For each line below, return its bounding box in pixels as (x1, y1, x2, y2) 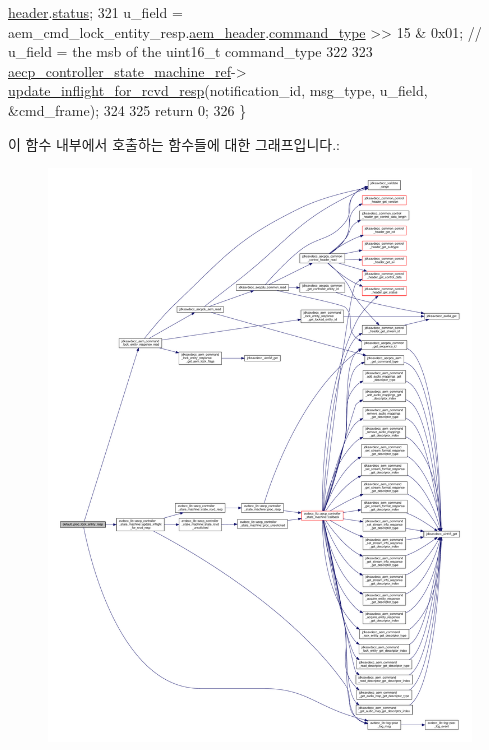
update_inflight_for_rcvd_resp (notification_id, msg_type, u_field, (8, 80, 428, 101)
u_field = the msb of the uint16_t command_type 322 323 (8, 41, 373, 62)
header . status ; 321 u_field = (8, 2, 183, 22)
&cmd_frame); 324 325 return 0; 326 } (8, 99, 247, 120)
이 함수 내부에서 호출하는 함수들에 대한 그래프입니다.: (8, 133, 340, 154)
